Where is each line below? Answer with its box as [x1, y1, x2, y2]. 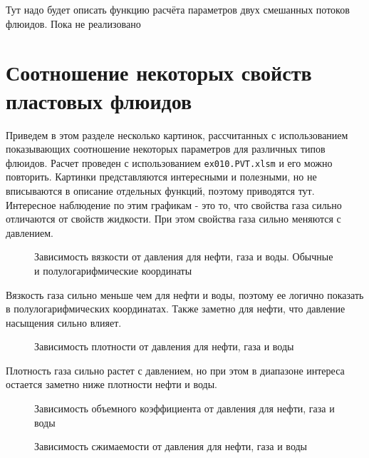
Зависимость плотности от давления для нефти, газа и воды [34, 339, 294, 354]
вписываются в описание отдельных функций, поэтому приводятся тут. [6, 183, 315, 198]
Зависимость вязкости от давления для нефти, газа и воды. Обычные [34, 249, 333, 264]
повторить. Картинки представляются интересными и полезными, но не [6, 169, 317, 184]
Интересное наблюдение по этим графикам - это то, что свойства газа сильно [6, 197, 342, 212]
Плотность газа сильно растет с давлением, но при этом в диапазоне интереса [6, 362, 345, 377]
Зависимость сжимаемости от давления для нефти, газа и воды [34, 439, 308, 454]
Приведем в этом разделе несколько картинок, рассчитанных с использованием [6, 127, 348, 142]
